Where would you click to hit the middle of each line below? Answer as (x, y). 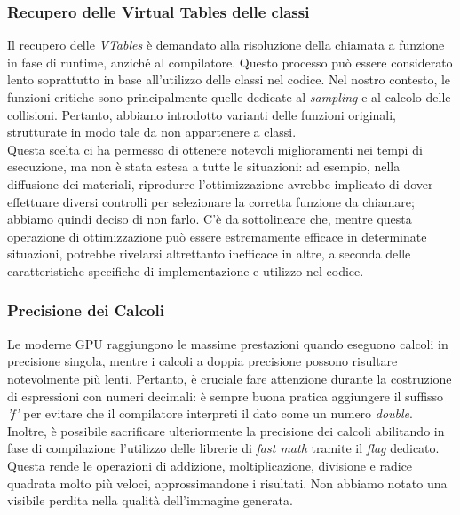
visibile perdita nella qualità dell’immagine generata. (150, 500)
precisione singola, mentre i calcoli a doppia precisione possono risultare (202, 361)
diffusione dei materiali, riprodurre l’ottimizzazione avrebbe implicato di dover (220, 183)
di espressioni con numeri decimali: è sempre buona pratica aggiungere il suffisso (226, 396)
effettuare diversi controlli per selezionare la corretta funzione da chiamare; (211, 201)
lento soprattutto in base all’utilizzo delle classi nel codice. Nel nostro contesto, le (229, 79)
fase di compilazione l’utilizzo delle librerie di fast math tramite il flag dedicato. (223, 448)
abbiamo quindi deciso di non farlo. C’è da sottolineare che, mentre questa (210, 219)
